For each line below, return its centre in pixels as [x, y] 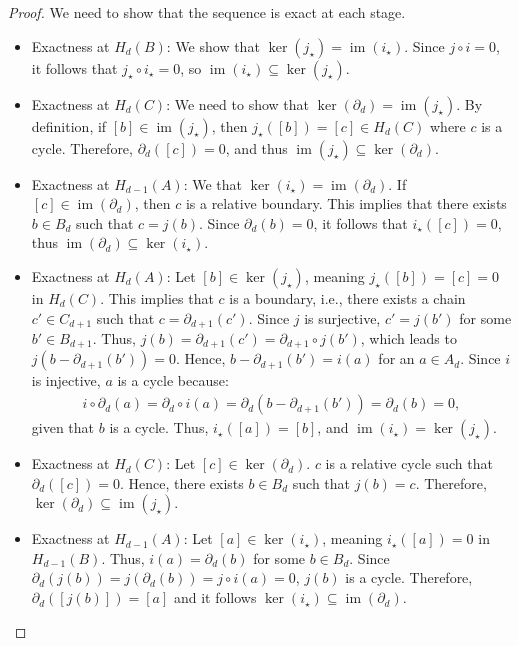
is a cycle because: [173, 380]
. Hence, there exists [181, 482]
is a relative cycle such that [409, 463]
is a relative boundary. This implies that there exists [346, 203]
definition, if [69, 125]
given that [63, 427]
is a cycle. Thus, [159, 427]
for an [396, 358]
